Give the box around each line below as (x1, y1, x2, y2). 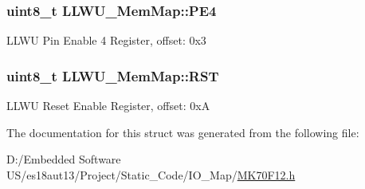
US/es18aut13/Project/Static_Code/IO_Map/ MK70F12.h (6, 166, 296, 183)
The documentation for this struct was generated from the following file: (6, 124, 359, 140)
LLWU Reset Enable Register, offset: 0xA (6, 97, 210, 114)
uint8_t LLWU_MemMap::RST (6, 65, 219, 85)
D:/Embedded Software (6, 151, 121, 167)
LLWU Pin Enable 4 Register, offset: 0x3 (6, 32, 206, 49)
